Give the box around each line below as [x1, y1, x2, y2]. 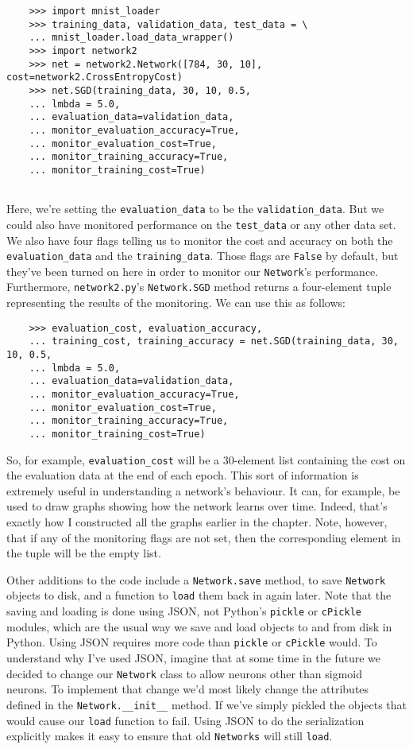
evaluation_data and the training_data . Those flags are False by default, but [6, 247, 399, 264]
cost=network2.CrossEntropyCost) [6, 72, 183, 83]
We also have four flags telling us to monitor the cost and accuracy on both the [6, 231, 393, 248]
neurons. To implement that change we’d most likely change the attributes [6, 681, 369, 697]
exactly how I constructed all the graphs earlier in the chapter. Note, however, [6, 514, 388, 530]
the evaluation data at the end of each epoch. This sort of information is [6, 467, 359, 483]
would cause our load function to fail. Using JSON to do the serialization [6, 712, 365, 728]
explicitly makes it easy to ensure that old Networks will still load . [6, 728, 333, 744]
